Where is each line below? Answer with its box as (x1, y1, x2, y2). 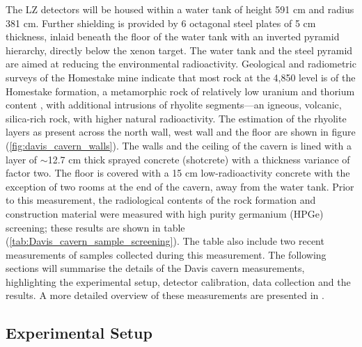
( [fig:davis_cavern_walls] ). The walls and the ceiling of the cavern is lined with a (6, 138, 352, 152)
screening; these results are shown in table (6, 220, 185, 234)
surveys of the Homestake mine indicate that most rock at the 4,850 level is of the (6, 70, 356, 84)
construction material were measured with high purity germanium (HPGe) (6, 206, 324, 220)
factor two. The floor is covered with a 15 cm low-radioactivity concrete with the (6, 166, 350, 180)
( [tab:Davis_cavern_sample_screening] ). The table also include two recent (6, 234, 324, 248)
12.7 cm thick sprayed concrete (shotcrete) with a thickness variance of (47, 152, 350, 166)
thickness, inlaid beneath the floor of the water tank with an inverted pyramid (6, 29, 340, 44)
